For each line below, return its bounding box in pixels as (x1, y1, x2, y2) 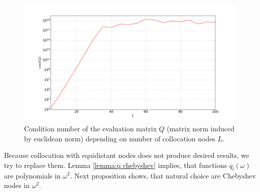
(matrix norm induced (166, 123, 235, 133)
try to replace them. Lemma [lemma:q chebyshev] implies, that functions (4, 159, 227, 170)
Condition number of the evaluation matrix (24, 123, 157, 133)
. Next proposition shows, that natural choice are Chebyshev (70, 170, 256, 180)
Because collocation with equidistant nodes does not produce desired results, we (4, 150, 249, 160)
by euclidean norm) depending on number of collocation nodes (24, 133, 215, 143)
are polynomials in (4, 170, 61, 180)
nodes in (4, 180, 30, 190)
